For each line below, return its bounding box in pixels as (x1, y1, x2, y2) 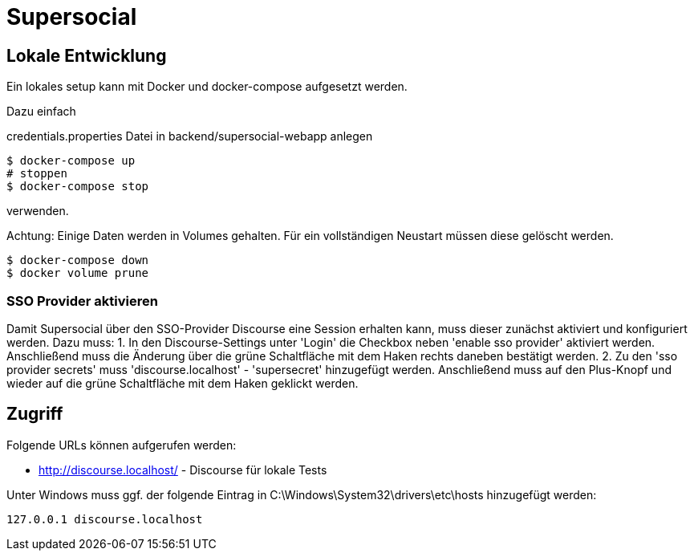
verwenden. (6, 204, 69, 218)
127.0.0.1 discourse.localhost (6, 512, 203, 526)
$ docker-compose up (6, 154, 136, 168)
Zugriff (6, 404, 63, 425)
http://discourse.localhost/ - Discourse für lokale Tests (39, 462, 327, 477)
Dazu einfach (6, 104, 76, 119)
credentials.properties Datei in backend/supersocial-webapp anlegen (6, 129, 373, 144)
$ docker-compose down (6, 254, 149, 267)
